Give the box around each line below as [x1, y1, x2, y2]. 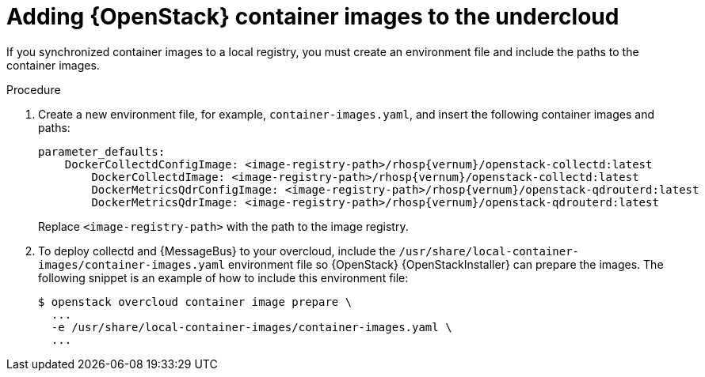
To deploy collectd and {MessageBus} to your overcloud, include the [38, 243, 396, 258]
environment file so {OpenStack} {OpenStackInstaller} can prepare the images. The [227, 257, 664, 271]
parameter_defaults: [38, 145, 166, 158]
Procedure [6, 82, 61, 96]
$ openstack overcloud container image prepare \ [38, 295, 352, 308]
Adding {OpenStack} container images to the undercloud [6, 3, 619, 30]
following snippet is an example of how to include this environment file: [38, 270, 409, 285]
